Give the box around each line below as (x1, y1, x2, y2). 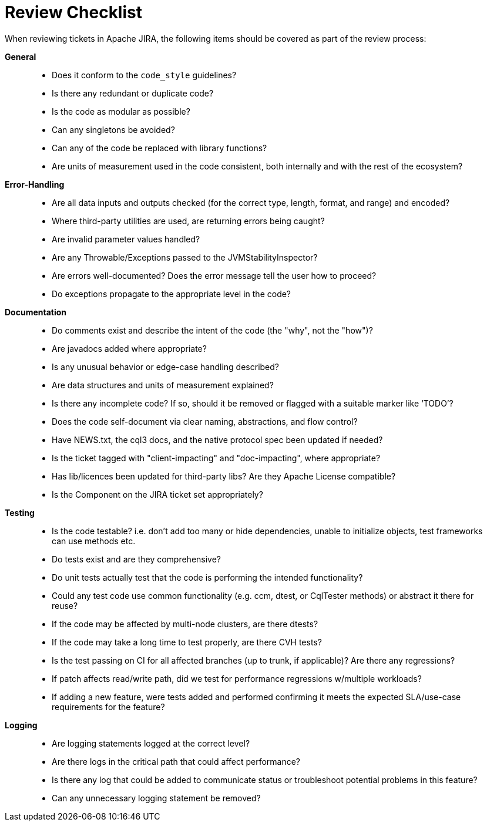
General (5, 51, 36, 62)
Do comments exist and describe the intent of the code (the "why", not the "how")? (52, 325, 373, 335)
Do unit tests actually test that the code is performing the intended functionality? (52, 572, 363, 582)
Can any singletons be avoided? (52, 124, 175, 135)
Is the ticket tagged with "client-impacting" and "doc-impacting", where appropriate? (52, 452, 381, 463)
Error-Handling (5, 179, 65, 189)
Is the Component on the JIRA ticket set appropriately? (52, 489, 263, 499)
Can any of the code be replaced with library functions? (52, 142, 267, 153)
